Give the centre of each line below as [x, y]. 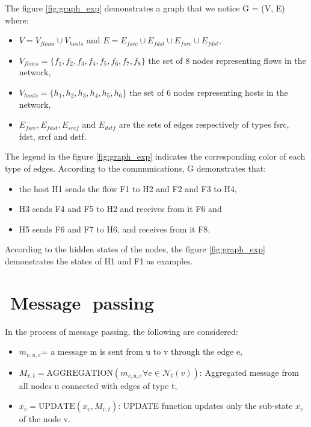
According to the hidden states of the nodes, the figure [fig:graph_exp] [135, 249]
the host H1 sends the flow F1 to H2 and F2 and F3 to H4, [128, 188]
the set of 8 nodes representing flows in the [227, 60]
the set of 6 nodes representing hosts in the [209, 92]
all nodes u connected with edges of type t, [98, 385]
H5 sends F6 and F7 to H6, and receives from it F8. [115, 229]
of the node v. [45, 419]
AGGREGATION [80, 373]
